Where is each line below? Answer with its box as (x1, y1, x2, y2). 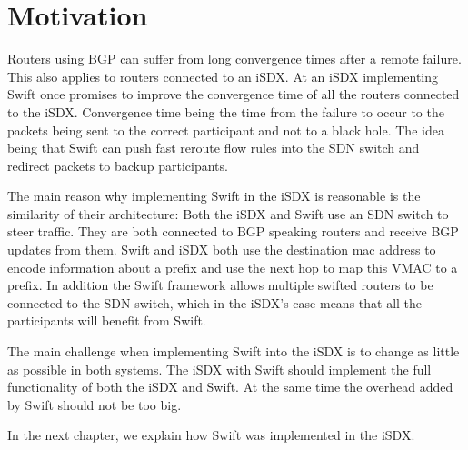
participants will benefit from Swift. (7, 311, 206, 330)
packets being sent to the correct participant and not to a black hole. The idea (7, 120, 444, 139)
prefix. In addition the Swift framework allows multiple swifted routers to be (7, 275, 433, 295)
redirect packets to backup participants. (7, 155, 228, 175)
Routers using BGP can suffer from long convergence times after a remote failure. (7, 49, 462, 68)
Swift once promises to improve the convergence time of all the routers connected (7, 85, 460, 104)
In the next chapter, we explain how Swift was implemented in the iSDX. (7, 425, 415, 445)
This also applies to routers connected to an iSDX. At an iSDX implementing (7, 66, 439, 85)
